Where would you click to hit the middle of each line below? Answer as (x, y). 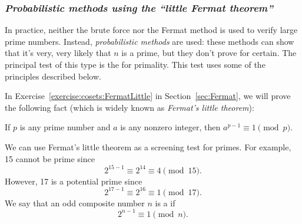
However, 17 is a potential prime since (74, 181)
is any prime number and (65, 127)
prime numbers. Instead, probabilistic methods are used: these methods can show (150, 41)
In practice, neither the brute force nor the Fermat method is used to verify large (151, 30)
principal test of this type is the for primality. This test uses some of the (135, 64)
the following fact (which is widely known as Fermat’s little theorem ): (130, 107)
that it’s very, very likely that (58, 53)
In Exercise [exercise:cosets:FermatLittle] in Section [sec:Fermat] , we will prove (148, 96)
